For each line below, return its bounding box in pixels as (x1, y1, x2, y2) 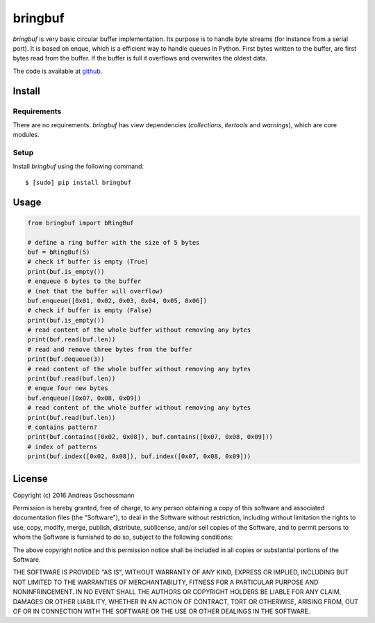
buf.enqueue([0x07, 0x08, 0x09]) (27, 394, 142, 402)
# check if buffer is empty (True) (27, 258, 149, 266)
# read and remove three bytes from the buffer (27, 345, 192, 353)
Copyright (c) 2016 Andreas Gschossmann (12, 491, 135, 499)
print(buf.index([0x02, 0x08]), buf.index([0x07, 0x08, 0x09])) (27, 453, 251, 460)
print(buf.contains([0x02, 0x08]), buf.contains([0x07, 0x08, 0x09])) (27, 433, 274, 441)
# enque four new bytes (27, 385, 109, 392)
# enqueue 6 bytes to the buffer (27, 277, 142, 285)
